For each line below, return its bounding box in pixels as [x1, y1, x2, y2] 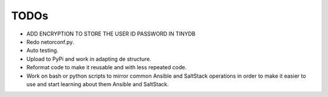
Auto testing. [26, 47, 59, 54]
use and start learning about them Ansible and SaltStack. [26, 80, 169, 87]
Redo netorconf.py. [26, 38, 74, 45]
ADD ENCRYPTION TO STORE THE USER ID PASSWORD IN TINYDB [26, 30, 196, 37]
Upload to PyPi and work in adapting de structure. [26, 55, 152, 63]
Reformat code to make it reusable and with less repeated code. [26, 64, 187, 71]
